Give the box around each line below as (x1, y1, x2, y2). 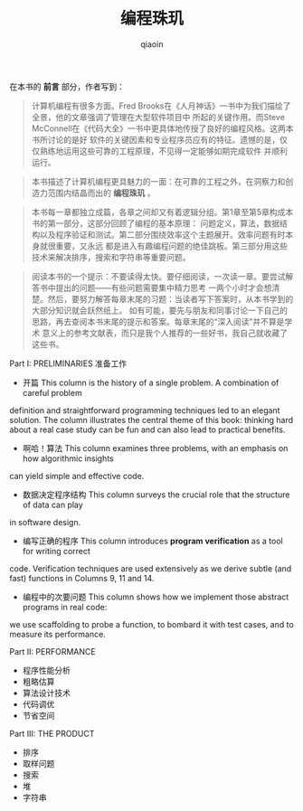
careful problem (22, 387, 83, 398)
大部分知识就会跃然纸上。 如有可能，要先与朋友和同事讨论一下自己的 (31, 305, 288, 316)
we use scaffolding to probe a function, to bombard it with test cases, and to (9, 618, 294, 629)
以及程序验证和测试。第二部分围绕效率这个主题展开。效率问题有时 (39, 229, 286, 240)
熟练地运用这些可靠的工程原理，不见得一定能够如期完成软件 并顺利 (39, 146, 288, 156)
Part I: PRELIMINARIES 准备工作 (9, 358, 128, 369)
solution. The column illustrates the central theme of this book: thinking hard (9, 414, 294, 425)
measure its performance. (9, 628, 106, 639)
